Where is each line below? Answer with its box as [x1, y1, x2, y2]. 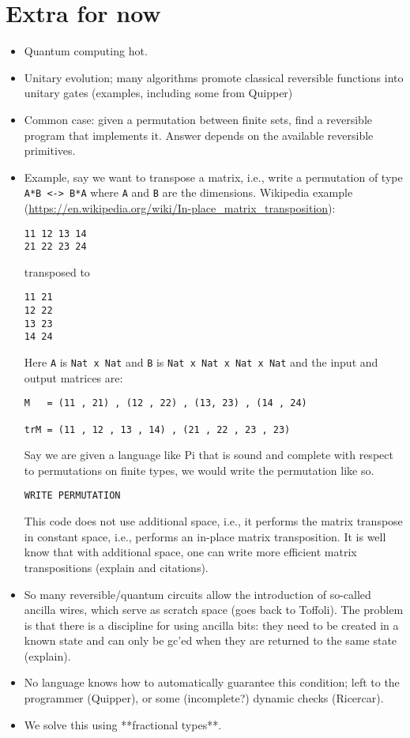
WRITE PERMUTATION [24, 490, 121, 502]
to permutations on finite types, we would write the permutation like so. [24, 461, 374, 478]
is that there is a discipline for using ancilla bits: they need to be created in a [24, 616, 399, 633]
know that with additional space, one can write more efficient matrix [24, 544, 357, 560]
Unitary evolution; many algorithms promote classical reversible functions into [24, 69, 404, 85]
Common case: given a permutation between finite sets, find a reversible [24, 111, 373, 127]
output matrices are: [24, 369, 123, 386]
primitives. [24, 142, 76, 159]
